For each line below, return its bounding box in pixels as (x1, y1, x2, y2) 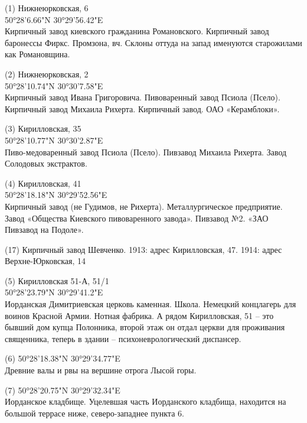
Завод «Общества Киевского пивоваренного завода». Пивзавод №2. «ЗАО (5, 211, 269, 224)
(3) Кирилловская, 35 (5, 122, 81, 135)
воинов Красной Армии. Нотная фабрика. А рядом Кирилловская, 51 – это (5, 309, 274, 321)
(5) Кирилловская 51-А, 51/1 (5, 274, 109, 287)
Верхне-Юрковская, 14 (5, 255, 86, 267)
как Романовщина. (5, 48, 70, 60)
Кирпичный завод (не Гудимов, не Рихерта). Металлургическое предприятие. (5, 200, 283, 212)
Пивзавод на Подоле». (5, 223, 84, 236)
